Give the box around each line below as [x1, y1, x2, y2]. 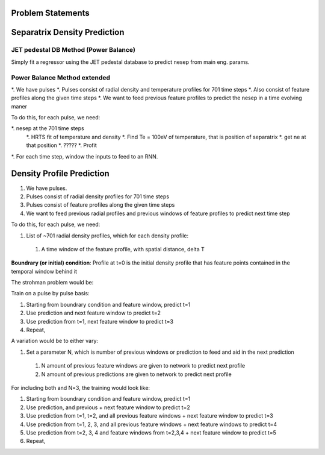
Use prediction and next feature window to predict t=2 [26, 309, 161, 316]
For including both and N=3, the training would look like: [11, 384, 150, 391]
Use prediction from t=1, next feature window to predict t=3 [26, 318, 174, 325]
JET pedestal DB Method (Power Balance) [11, 46, 135, 54]
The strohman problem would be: [11, 279, 94, 286]
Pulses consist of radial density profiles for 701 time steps [26, 193, 170, 200]
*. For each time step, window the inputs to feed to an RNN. [11, 152, 158, 160]
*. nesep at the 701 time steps [11, 125, 84, 132]
